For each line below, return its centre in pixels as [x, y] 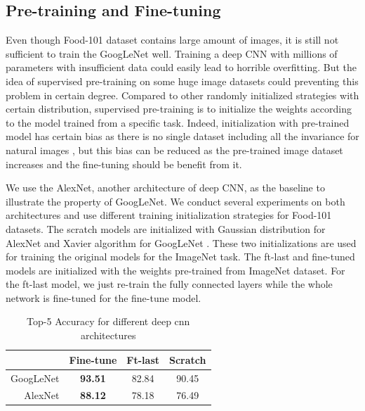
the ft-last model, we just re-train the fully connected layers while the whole [169, 284]
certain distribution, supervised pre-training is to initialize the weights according [179, 109]
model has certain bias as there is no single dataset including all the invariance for [182, 136]
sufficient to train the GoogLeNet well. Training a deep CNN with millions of [172, 53]
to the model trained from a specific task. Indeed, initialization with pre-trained [178, 122]
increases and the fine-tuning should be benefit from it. [124, 164]
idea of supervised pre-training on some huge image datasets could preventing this [182, 81]
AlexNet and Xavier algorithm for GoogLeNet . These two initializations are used [181, 242]
